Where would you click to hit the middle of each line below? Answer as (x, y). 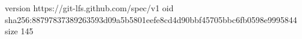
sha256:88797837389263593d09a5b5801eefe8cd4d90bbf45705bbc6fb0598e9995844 (151, 19)
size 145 (19, 31)
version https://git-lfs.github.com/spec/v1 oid (89, 8)
